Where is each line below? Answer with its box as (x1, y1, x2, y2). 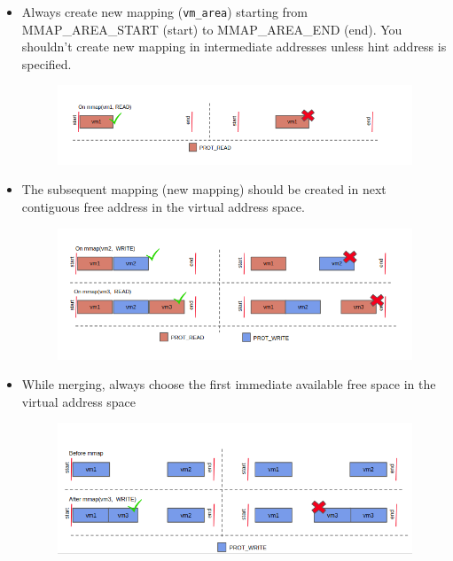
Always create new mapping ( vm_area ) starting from (21, 3, 309, 20)
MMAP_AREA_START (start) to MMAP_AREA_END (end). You (21, 19, 402, 38)
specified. (21, 54, 72, 73)
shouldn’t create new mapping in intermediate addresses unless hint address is (21, 37, 447, 56)
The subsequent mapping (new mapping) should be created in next (21, 180, 387, 199)
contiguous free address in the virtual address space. (21, 197, 305, 215)
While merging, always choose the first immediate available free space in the (21, 375, 436, 393)
